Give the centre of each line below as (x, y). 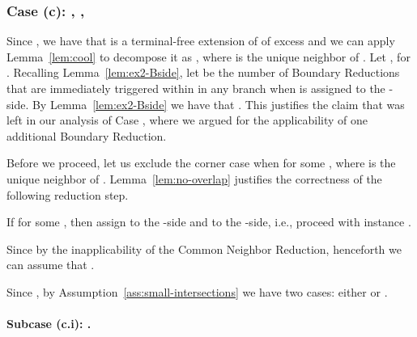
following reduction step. (68, 194)
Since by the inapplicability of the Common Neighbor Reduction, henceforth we (204, 249)
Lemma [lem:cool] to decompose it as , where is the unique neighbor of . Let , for (208, 56)
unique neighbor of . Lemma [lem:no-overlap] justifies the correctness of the (194, 178)
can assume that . (51, 265)
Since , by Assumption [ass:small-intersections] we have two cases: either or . (197, 291)
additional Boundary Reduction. (87, 135)
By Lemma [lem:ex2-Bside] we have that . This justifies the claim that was (218, 104)
